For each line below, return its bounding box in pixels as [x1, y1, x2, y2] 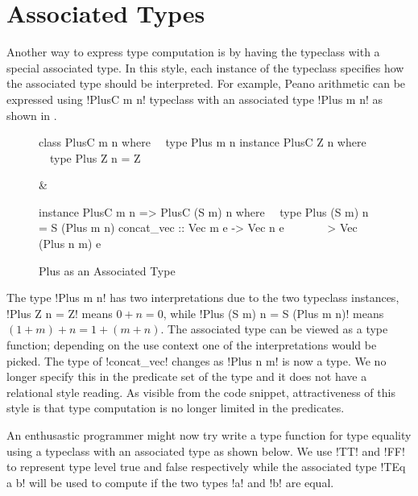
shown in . [6, 106, 57, 123]
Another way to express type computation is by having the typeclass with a [6, 43, 380, 60]
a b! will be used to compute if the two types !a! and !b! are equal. [6, 473, 334, 490]
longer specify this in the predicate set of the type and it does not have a [6, 368, 367, 385]
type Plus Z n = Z [49, 149, 141, 166]
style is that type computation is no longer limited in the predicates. [6, 399, 345, 416]
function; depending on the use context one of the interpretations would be [6, 337, 377, 353]
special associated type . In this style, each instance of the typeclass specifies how [6, 59, 404, 76]
